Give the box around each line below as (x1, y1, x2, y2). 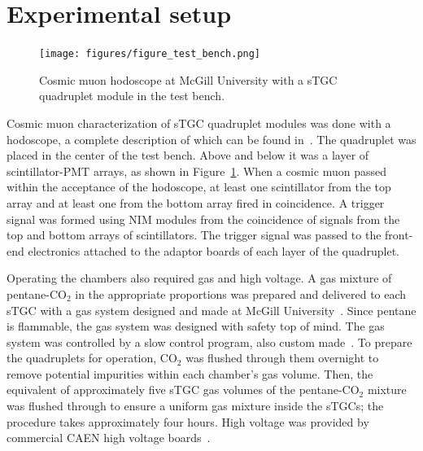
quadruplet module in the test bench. (39, 87, 225, 104)
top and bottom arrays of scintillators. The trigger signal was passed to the (7, 226, 382, 243)
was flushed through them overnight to (185, 349, 379, 366)
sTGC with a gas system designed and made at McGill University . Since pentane (7, 301, 416, 318)
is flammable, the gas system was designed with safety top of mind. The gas (7, 317, 385, 335)
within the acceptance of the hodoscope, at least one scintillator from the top (7, 178, 391, 195)
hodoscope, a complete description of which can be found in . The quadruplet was (7, 130, 416, 147)
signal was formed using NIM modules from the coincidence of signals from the (7, 210, 400, 227)
